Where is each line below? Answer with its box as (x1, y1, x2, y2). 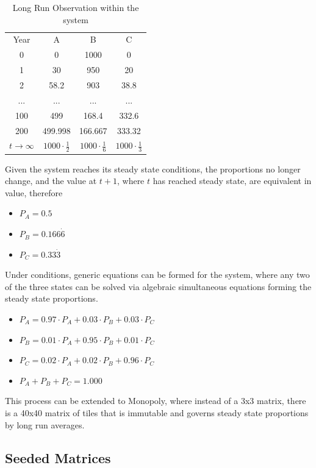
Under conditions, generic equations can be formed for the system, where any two (5, 268, 310, 281)
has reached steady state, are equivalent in (153, 174, 312, 187)
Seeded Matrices (5, 448, 111, 467)
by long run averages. (5, 418, 85, 431)
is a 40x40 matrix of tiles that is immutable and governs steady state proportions (5, 406, 309, 419)
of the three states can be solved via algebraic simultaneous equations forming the (5, 280, 312, 292)
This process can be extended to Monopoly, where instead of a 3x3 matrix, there (5, 394, 306, 407)
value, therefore (5, 186, 63, 199)
